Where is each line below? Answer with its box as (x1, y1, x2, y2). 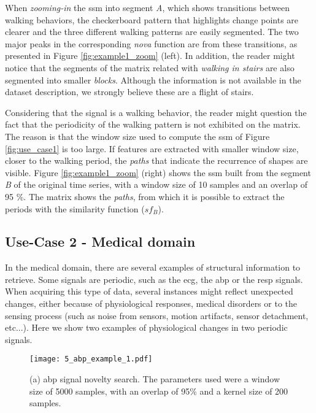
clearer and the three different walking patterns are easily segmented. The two (5, 25, 299, 38)
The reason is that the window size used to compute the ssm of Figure (5, 129, 270, 142)
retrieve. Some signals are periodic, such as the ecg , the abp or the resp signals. (5, 272, 303, 285)
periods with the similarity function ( (5, 202, 145, 215)
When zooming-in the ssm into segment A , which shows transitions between (5, 1, 290, 14)
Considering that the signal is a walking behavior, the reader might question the (5, 106, 307, 118)
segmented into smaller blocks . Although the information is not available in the (5, 73, 301, 86)
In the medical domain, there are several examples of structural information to (5, 261, 301, 274)
